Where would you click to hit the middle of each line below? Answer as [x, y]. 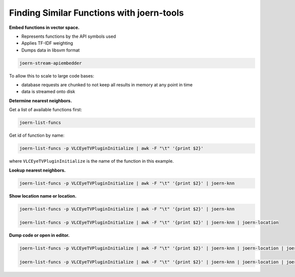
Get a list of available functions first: [45, 110]
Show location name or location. [43, 196]
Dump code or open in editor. [39, 235]
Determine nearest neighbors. [41, 101]
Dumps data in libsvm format [51, 50]
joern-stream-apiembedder [51, 63]
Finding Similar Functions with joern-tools [96, 13]
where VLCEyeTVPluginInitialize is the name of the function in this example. [91, 161]
